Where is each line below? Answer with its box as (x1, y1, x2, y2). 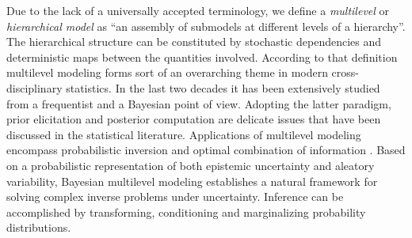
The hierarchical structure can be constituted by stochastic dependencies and (6, 33, 382, 50)
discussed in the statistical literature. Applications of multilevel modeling (6, 126, 361, 142)
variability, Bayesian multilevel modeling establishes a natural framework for (6, 172, 378, 189)
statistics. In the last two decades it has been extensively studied (66, 79, 380, 96)
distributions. (6, 219, 71, 236)
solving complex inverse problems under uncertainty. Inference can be (6, 188, 344, 205)
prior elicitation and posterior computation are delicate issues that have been (6, 111, 381, 127)
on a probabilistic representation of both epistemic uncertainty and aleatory (6, 157, 375, 173)
